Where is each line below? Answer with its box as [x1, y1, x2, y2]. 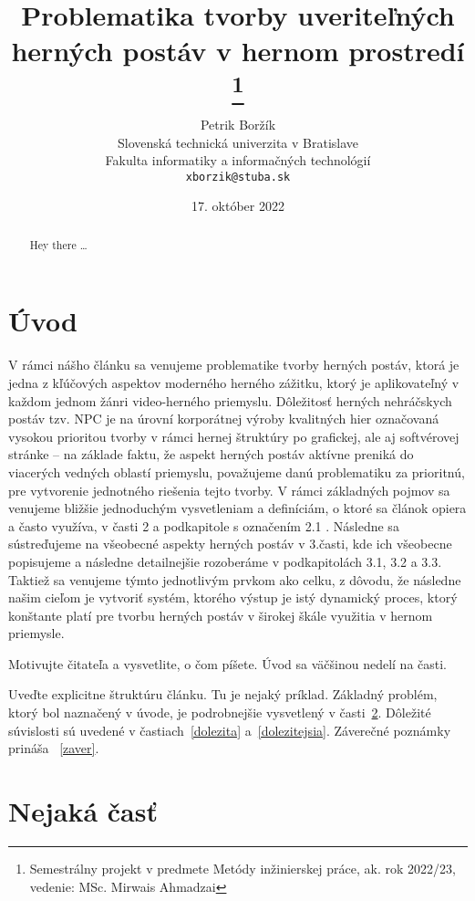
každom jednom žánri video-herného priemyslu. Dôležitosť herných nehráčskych [8, 391, 452, 410]
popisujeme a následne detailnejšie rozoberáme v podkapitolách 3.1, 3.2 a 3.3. [8, 551, 442, 571]
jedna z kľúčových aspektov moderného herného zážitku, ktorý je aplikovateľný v [8, 372, 460, 392]
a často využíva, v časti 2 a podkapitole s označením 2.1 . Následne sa [8, 516, 399, 535]
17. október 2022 [191, 196, 284, 215]
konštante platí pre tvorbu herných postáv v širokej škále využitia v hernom [8, 605, 433, 624]
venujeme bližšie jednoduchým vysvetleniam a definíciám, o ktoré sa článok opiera [8, 498, 467, 518]
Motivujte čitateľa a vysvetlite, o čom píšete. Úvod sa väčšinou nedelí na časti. [8, 654, 448, 673]
